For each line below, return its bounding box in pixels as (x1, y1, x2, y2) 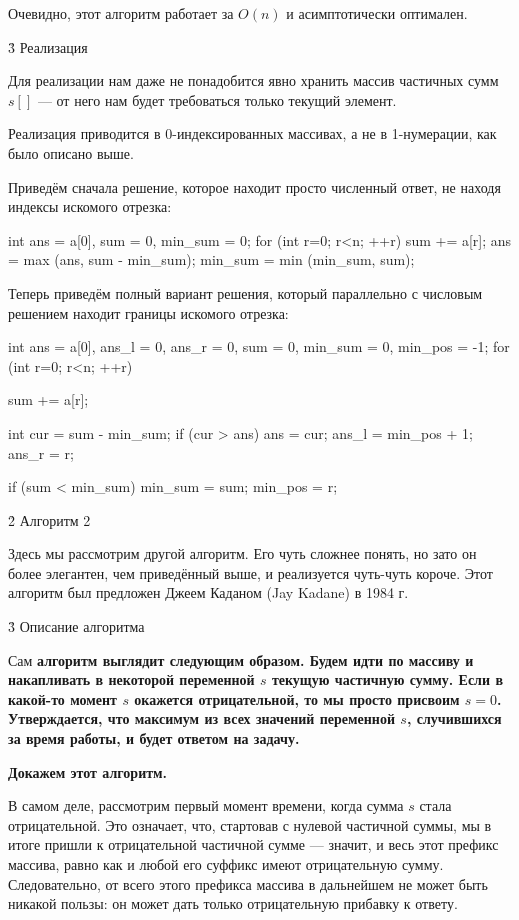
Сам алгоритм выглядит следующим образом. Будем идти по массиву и (8, 649, 474, 670)
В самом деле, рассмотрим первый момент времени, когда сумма (8, 795, 404, 816)
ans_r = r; (8, 442, 74, 463)
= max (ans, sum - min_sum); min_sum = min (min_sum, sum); (8, 249, 415, 270)
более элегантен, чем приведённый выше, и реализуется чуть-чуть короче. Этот (8, 562, 493, 583)
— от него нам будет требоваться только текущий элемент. (37, 89, 397, 110)
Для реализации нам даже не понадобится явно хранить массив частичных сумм (8, 70, 499, 91)
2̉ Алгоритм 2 (8, 509, 91, 530)
